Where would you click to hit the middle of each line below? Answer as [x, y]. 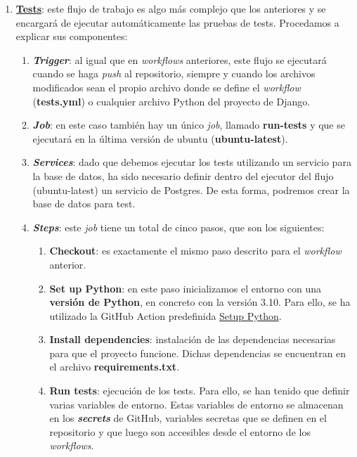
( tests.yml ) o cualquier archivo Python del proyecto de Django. [171, 101]
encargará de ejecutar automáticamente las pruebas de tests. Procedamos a [177, 22]
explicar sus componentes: [72, 36]
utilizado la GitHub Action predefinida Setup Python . [165, 315]
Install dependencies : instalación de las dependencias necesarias [193, 339]
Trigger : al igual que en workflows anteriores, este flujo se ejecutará [180, 59]
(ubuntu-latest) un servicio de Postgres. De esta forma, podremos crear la [191, 189]
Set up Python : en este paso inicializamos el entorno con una [186, 288]
